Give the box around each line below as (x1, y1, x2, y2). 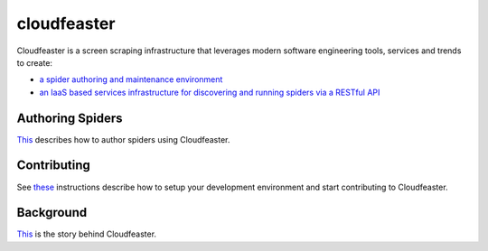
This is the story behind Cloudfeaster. (16, 228, 157, 239)
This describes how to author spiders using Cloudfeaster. (16, 134, 230, 144)
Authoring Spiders (16, 110, 123, 125)
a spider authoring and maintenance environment (39, 74, 223, 85)
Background (16, 205, 88, 220)
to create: (16, 57, 53, 68)
